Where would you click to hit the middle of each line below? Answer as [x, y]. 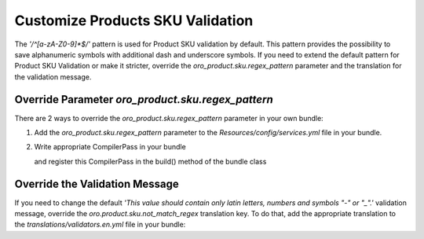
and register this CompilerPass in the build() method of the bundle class [150, 161]
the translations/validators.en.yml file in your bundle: [100, 225]
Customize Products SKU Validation [134, 20]
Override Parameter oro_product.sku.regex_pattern [144, 99]
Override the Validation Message [97, 184]
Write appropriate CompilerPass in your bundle [110, 147]
